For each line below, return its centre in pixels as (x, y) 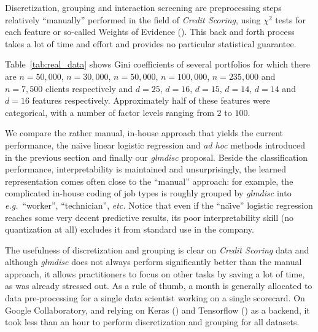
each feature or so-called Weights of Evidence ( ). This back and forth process (150, 32)
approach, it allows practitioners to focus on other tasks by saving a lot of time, (155, 273)
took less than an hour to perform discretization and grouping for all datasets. (152, 322)
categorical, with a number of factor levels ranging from (110, 112)
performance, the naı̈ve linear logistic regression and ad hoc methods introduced (155, 145)
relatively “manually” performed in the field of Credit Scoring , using (133, 19)
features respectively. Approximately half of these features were (151, 100)
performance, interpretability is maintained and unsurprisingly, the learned (145, 169)
